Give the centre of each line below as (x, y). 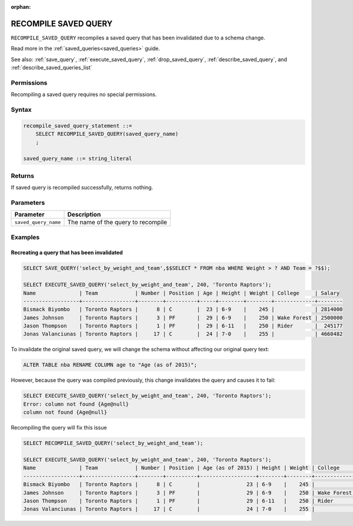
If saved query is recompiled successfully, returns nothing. (82, 188)
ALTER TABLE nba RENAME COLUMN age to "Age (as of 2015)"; (110, 365)
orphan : (21, 7)
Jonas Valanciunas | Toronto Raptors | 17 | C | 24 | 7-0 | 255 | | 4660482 (183, 334)
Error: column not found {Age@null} (76, 404)
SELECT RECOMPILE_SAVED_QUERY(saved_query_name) (107, 134)
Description (84, 215)
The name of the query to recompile (117, 222)
